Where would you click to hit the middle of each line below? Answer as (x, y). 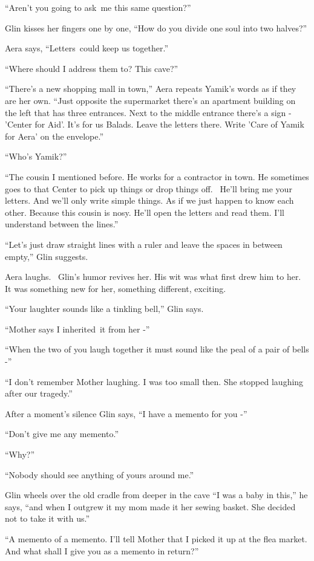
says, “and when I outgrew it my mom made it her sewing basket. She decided (150, 506)
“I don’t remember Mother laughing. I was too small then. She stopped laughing (154, 381)
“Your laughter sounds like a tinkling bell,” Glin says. (104, 309)
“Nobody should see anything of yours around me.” (100, 474)
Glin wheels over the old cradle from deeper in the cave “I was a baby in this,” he (156, 495)
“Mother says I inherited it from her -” (77, 329)
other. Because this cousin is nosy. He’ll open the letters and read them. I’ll (145, 212)
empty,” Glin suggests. (47, 256)
